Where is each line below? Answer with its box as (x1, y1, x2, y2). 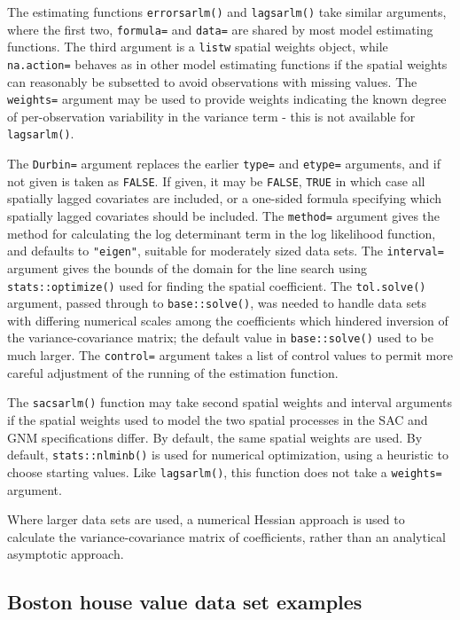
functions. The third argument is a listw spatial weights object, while (7, 37, 388, 56)
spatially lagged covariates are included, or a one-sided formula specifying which (7, 189, 442, 208)
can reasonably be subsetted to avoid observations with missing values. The (7, 72, 417, 90)
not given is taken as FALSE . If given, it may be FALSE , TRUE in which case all (7, 171, 425, 190)
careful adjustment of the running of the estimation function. (7, 363, 339, 381)
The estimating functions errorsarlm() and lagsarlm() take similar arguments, (7, 3, 447, 20)
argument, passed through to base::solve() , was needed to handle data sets (7, 294, 427, 312)
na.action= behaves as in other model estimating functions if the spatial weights (7, 54, 448, 73)
